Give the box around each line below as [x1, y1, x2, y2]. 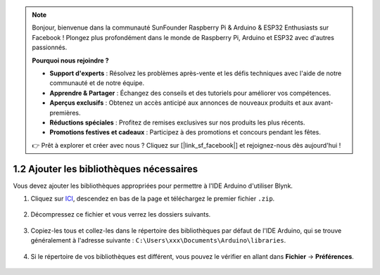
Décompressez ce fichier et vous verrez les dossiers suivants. [30, 210, 211, 219]
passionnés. [32, 43, 68, 52]
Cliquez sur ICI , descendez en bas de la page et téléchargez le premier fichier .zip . [30, 194, 275, 203]
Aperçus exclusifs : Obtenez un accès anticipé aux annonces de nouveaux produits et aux [49, 98, 313, 107]
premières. [49, 108, 81, 117]
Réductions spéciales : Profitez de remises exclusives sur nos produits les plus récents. [49, 118, 305, 127]
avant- [314, 98, 334, 107]
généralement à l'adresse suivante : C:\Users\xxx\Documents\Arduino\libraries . [30, 236, 286, 245]
